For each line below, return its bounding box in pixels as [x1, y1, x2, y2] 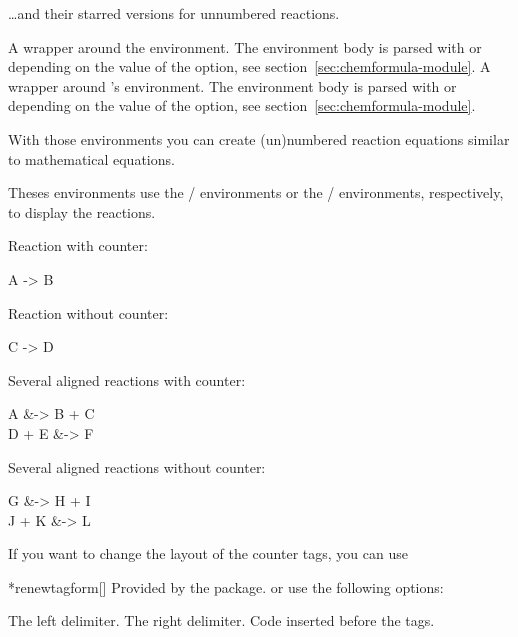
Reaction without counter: [8, 302, 169, 323]
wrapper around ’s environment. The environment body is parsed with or [8, 75, 457, 96]
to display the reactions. [8, 201, 156, 222]
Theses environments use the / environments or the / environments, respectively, [8, 182, 504, 203]
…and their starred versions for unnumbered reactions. [8, 3, 340, 23]
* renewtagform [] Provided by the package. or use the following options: [8, 576, 444, 597]
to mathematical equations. [8, 148, 175, 169]
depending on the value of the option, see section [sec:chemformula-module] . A [8, 56, 491, 77]
